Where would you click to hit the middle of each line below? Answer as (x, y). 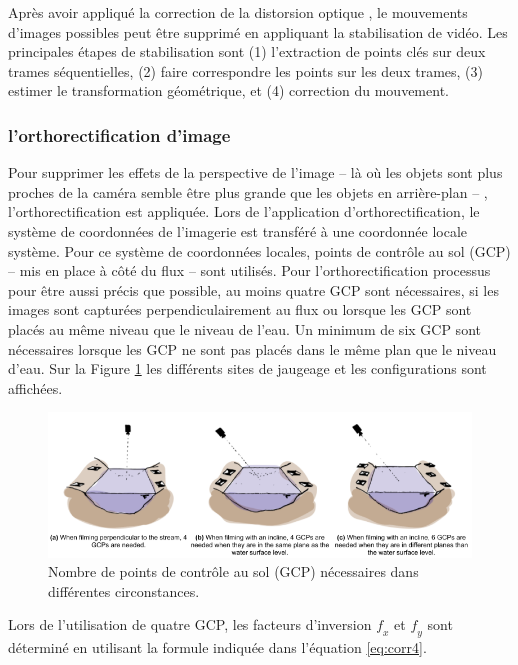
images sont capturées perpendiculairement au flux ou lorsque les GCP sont (240, 309)
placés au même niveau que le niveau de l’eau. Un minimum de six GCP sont (244, 328)
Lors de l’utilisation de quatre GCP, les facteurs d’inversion (190, 624)
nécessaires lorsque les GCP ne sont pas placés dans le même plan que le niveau (252, 348)
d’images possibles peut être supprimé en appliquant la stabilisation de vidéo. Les (258, 31)
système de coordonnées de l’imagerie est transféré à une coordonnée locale (238, 230)
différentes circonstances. (124, 590)
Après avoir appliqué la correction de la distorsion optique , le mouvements (238, 12)
